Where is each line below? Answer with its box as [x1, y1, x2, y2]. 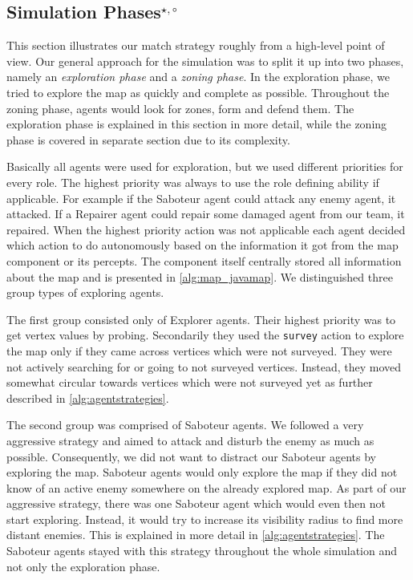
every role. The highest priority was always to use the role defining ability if [6, 173, 379, 190]
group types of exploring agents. [6, 284, 164, 301]
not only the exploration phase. [6, 558, 160, 574]
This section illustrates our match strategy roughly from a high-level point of [6, 37, 385, 54]
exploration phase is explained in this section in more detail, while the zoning [6, 116, 387, 132]
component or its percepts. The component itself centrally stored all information [6, 252, 402, 269]
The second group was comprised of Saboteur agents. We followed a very [6, 416, 364, 433]
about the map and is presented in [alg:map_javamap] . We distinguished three [6, 268, 393, 285]
